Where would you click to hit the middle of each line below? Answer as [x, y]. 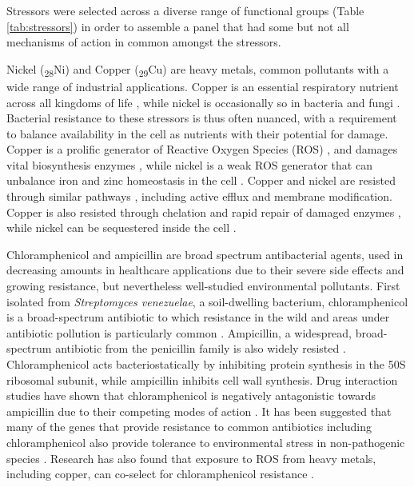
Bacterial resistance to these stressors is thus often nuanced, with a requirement [202, 118]
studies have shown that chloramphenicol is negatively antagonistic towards [191, 395]
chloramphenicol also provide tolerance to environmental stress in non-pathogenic [206, 442]
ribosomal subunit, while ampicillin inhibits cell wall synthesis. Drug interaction [202, 379]
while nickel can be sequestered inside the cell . [121, 228]
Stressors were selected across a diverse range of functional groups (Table [185, 10]
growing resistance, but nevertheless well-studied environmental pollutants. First [203, 286]
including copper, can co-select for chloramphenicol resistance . [160, 474]
